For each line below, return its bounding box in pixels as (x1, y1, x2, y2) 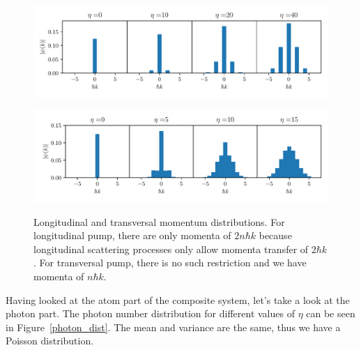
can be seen (306, 306, 355, 321)
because (259, 228, 292, 243)
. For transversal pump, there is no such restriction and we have (33, 255, 307, 270)
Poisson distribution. (6, 333, 94, 348)
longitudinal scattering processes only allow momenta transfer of (33, 241, 309, 256)
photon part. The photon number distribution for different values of (6, 306, 295, 321)
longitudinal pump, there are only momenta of (33, 228, 231, 243)
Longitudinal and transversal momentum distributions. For (33, 214, 285, 229)
